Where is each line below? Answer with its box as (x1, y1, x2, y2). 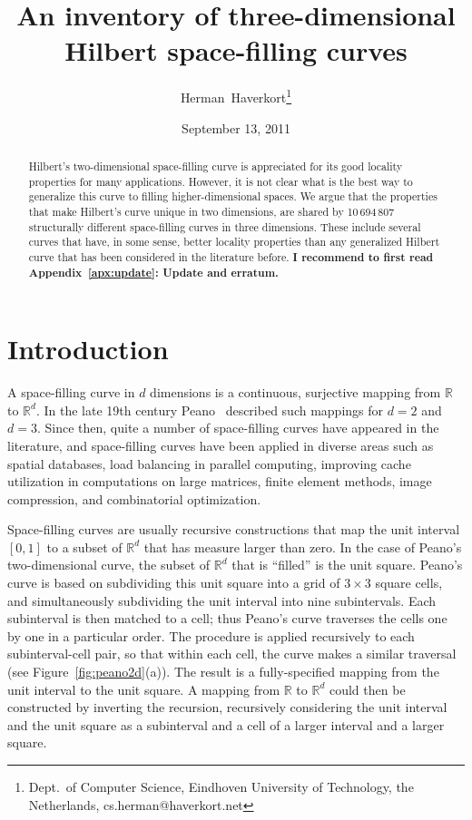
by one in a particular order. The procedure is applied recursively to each (7, 626, 415, 645)
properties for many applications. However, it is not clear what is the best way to (28, 173, 413, 189)
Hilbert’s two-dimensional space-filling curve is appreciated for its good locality (28, 158, 403, 173)
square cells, (375, 573, 443, 592)
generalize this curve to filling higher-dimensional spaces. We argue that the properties (28, 189, 438, 204)
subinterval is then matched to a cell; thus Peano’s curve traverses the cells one (7, 609, 447, 628)
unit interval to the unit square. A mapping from (7, 679, 280, 698)
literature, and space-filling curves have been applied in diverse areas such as (7, 435, 434, 454)
